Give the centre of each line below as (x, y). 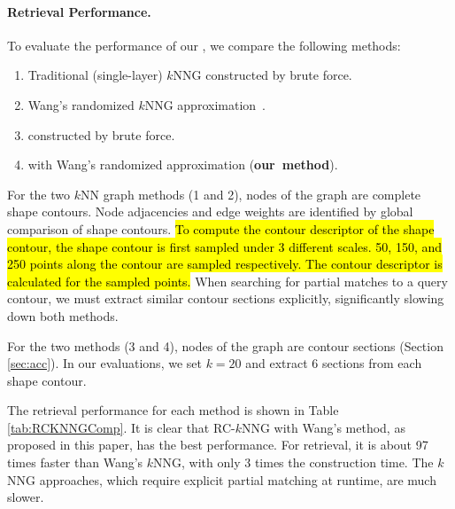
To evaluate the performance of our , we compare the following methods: (204, 45)
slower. (26, 497)
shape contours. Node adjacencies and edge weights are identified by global (210, 211)
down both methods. (63, 315)
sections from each (372, 363)
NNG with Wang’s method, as (323, 427)
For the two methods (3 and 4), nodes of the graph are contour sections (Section (225, 345)
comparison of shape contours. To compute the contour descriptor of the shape (221, 228)
